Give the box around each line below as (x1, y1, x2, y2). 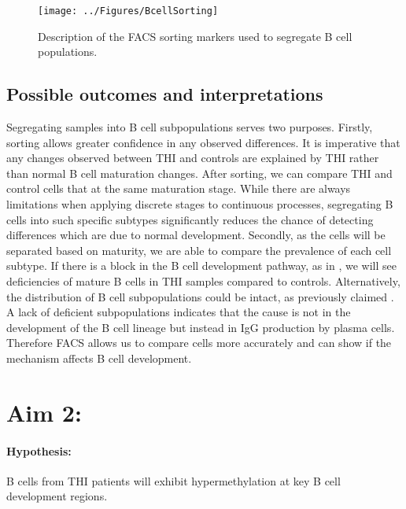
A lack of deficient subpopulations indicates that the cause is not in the (6, 304, 351, 320)
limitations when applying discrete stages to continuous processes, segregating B (6, 196, 393, 212)
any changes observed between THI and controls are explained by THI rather (6, 149, 379, 166)
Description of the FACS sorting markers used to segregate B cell (38, 28, 352, 44)
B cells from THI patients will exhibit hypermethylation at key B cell (6, 472, 341, 489)
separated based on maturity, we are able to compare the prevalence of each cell (6, 242, 392, 258)
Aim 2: (6, 396, 82, 428)
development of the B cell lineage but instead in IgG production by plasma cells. (6, 319, 395, 335)
